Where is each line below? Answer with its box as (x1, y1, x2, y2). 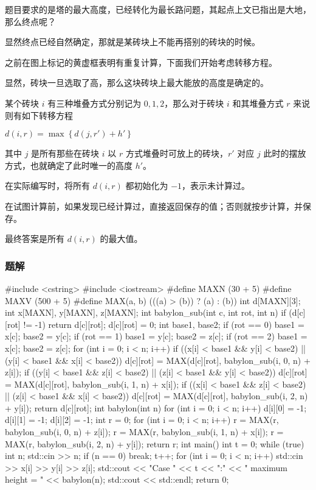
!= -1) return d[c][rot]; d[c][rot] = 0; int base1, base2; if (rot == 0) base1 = (23, 318, 304, 330)
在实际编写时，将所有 (5, 179, 90, 192)
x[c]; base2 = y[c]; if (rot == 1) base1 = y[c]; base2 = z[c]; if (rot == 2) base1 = (5, 330, 307, 343)
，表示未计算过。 (182, 179, 250, 192)
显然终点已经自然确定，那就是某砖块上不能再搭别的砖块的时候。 (5, 35, 260, 48)
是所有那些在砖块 (31, 147, 100, 160)
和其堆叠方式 (232, 96, 284, 109)
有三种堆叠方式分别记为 (47, 96, 142, 109)
